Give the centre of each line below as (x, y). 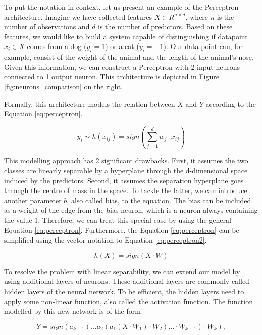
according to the (231, 103)
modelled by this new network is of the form (72, 311)
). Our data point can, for (203, 46)
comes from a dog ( (57, 46)
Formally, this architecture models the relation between (90, 103)
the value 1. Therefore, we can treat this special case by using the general (118, 220)
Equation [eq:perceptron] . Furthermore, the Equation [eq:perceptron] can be (122, 230)
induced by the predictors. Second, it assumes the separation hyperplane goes (124, 180)
